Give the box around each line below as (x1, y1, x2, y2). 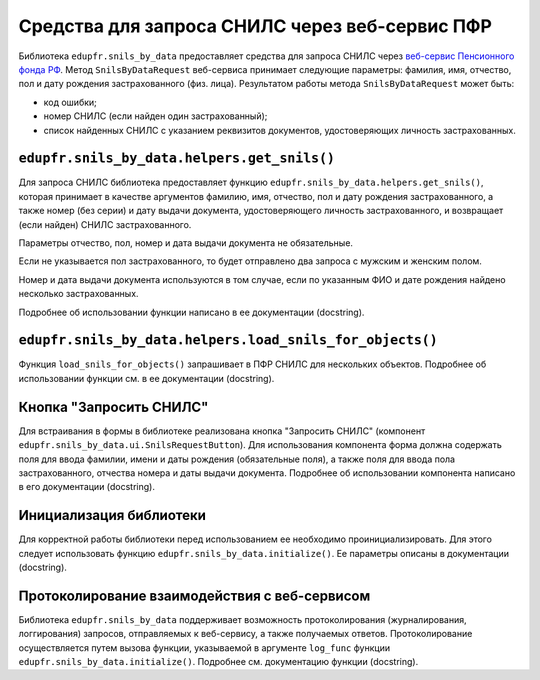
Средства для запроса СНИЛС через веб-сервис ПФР (18, 15, 492, 37)
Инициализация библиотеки (18, 507, 207, 524)
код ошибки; (43, 96, 97, 108)
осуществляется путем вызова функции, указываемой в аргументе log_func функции (18, 641, 390, 654)
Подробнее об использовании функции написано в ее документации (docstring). (18, 306, 365, 318)
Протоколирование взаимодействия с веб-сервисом (18, 587, 371, 604)
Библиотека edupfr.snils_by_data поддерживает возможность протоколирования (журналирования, (18, 613, 467, 625)
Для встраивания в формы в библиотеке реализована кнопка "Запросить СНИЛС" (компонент (18, 425, 426, 437)
